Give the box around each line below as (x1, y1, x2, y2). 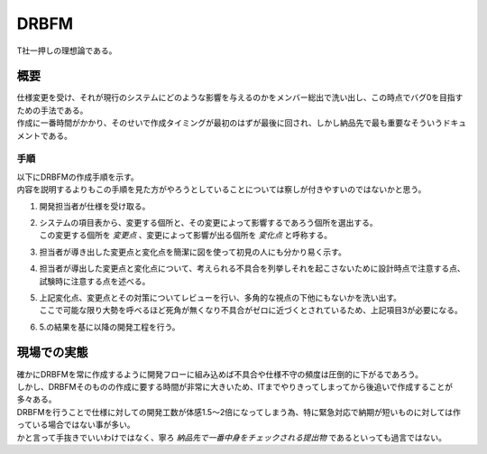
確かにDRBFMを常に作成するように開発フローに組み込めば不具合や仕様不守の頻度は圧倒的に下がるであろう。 (16, 368, 424, 379)
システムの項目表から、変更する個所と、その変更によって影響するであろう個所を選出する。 (39, 217, 378, 227)
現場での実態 (16, 345, 88, 360)
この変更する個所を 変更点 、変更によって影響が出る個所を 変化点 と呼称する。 (39, 230, 333, 241)
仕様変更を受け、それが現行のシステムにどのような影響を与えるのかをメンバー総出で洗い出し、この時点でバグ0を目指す (16, 92, 464, 103)
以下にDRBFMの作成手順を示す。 (16, 171, 139, 182)
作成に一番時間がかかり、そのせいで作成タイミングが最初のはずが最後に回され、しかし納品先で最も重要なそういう (16, 117, 444, 128)
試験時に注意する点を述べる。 (39, 275, 151, 286)
